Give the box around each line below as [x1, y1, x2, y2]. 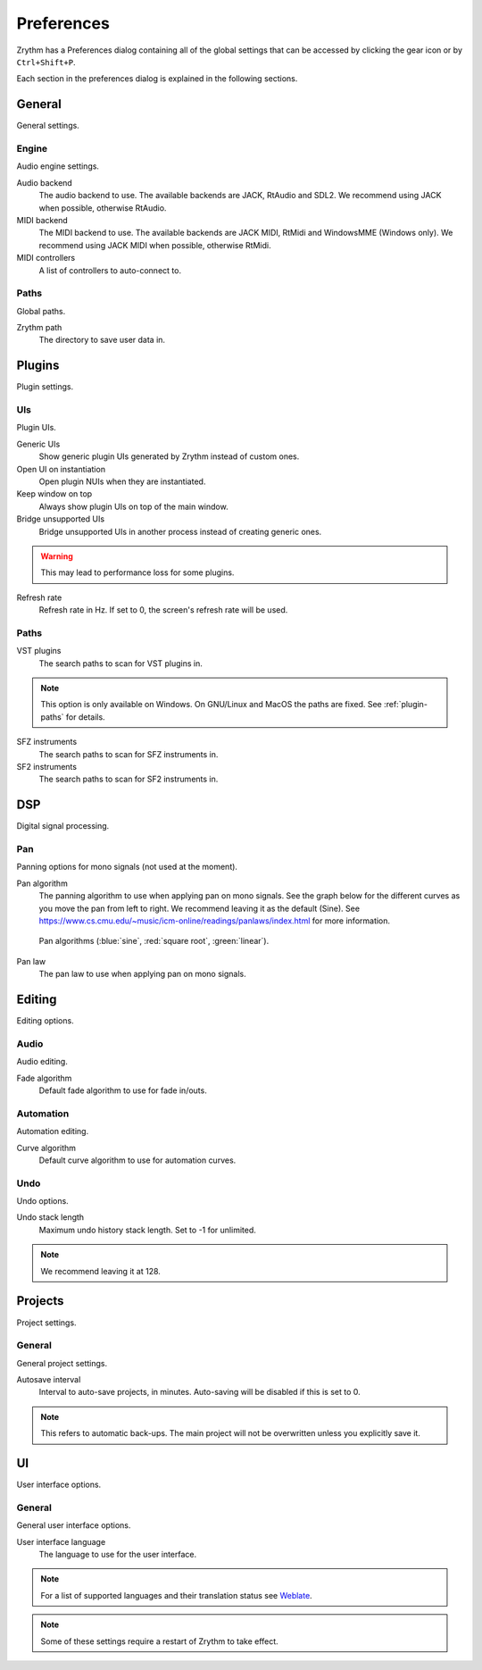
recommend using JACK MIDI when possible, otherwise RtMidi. [38, 239, 271, 250]
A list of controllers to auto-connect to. [38, 264, 182, 276]
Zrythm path [16, 322, 62, 333]
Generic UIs [16, 438, 61, 449]
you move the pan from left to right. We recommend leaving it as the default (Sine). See [38, 903, 361, 914]
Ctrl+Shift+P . [16, 56, 76, 67]
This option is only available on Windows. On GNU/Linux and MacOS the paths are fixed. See [40, 699, 383, 710]
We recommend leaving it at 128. [40, 1265, 161, 1276]
